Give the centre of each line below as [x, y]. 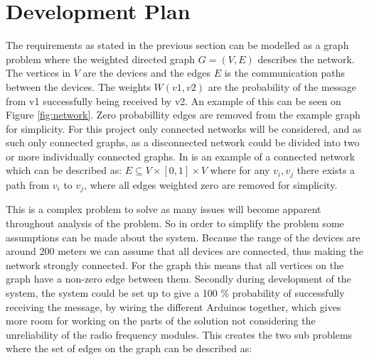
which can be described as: [64, 170]
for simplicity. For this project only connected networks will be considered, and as [184, 128]
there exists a [326, 170]
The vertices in [38, 73]
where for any [240, 170]
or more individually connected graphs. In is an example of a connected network [181, 156]
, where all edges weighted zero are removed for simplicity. [211, 184]
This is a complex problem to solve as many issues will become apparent [164, 209]
